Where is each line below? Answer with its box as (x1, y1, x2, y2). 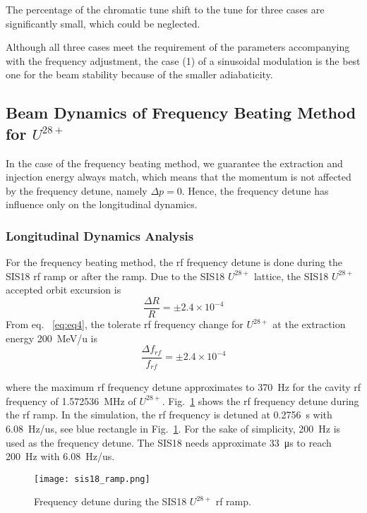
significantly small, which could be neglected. (6, 16, 200, 30)
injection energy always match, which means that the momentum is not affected (6, 169, 351, 184)
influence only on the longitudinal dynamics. (6, 197, 198, 212)
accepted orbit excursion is (6, 282, 121, 297)
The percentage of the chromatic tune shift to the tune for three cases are (6, 2, 325, 16)
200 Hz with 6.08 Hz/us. (6, 449, 115, 464)
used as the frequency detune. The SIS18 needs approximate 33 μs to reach (6, 435, 332, 449)
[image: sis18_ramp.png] (34, 473, 150, 484)
